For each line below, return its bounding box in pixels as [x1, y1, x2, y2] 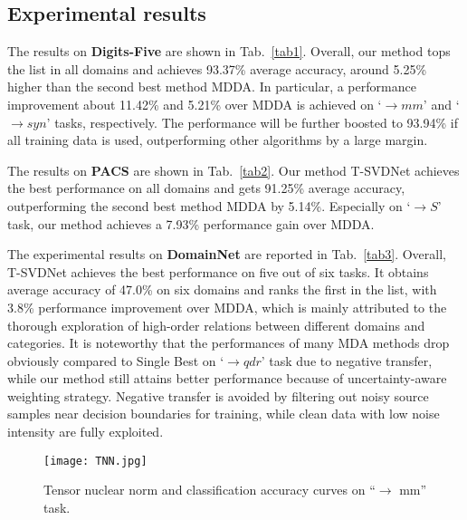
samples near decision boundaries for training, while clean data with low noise [7, 404, 440, 423]
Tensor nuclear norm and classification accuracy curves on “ [43, 480, 376, 499]
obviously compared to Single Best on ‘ [7, 351, 224, 370]
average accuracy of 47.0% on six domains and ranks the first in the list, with [7, 280, 437, 299]
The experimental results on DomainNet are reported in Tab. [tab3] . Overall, [7, 245, 446, 264]
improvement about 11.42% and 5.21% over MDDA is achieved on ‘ [7, 94, 382, 113]
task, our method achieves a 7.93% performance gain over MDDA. [7, 214, 375, 233]
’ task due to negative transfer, [261, 351, 433, 370]
